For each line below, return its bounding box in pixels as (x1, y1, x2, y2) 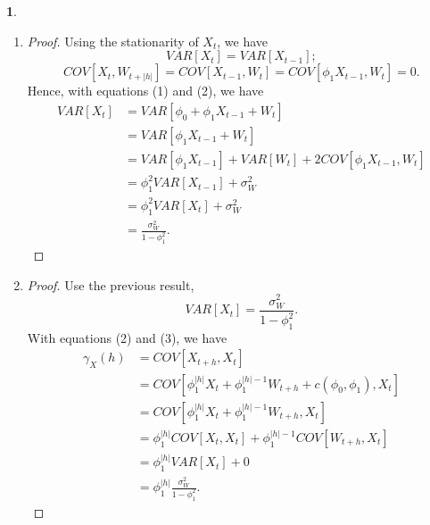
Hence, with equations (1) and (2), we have (27, 81, 264, 100)
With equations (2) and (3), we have (27, 328, 227, 346)
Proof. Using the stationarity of (27, 31, 199, 50)
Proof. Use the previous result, (27, 275, 194, 294)
